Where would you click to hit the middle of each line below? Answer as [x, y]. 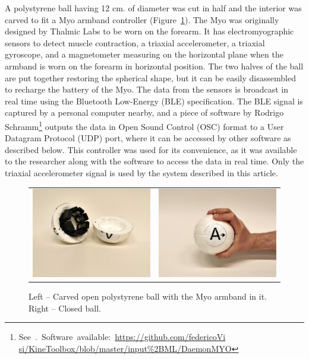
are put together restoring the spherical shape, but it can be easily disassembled [150, 77]
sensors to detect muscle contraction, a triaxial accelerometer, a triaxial [135, 42]
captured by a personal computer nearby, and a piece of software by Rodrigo [144, 112]
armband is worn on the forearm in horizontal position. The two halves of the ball [154, 66]
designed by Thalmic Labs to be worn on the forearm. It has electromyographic [149, 31]
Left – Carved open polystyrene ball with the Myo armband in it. [148, 296]
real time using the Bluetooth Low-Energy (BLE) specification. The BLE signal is [154, 101]
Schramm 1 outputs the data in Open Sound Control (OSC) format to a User [144, 125]
